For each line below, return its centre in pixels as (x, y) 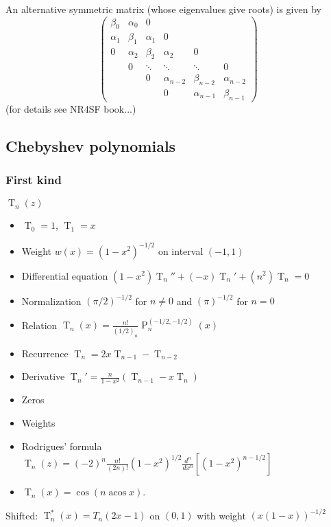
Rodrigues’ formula (62, 446)
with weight (221, 515)
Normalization (51, 301)
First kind (34, 180)
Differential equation (65, 275)
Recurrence (45, 353)
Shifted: (22, 515)
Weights (38, 423)
